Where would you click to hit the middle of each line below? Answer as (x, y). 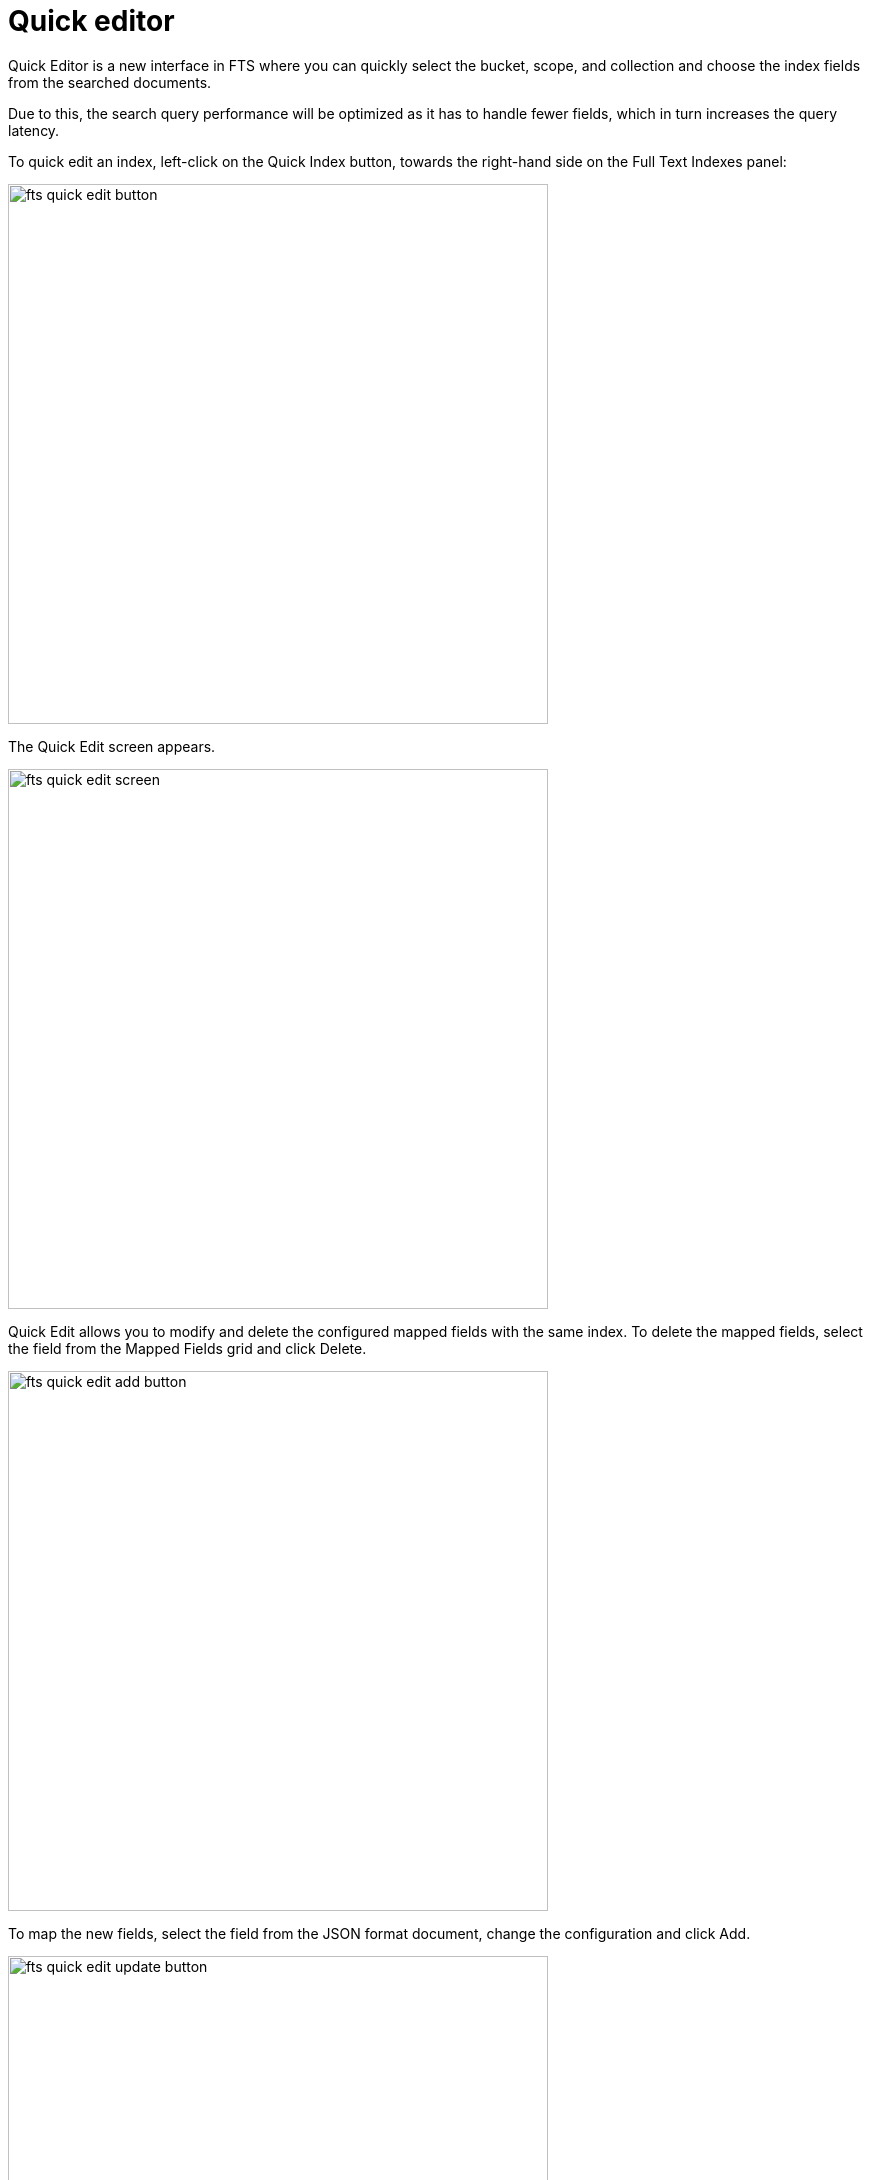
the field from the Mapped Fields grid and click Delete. (187, 1348)
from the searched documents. (110, 82)
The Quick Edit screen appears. (112, 746)
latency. (34, 130)
